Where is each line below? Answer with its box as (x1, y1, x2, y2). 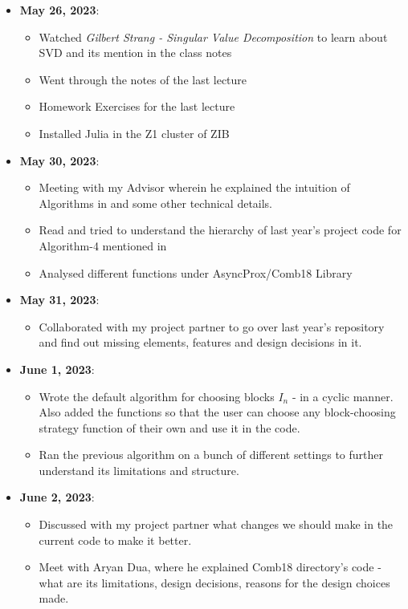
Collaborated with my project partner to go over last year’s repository (39, 318, 385, 335)
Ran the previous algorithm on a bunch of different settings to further (39, 446, 384, 463)
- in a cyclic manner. (292, 388, 394, 404)
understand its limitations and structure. (39, 461, 239, 478)
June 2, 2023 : (19, 489, 95, 505)
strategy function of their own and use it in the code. (39, 419, 300, 436)
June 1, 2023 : (19, 360, 95, 377)
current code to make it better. (39, 531, 192, 548)
